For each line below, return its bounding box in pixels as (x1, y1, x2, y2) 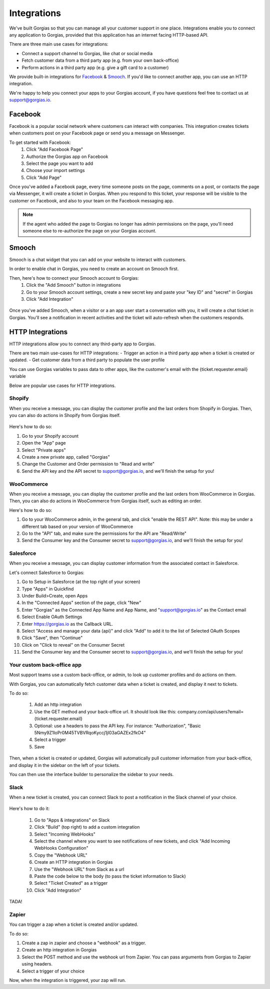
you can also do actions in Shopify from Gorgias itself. (9, 413, 121, 419)
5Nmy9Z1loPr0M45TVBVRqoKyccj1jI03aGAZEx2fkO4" (34, 730, 146, 735)
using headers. (21, 961, 52, 967)
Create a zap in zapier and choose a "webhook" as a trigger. (21, 940, 146, 946)
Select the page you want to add (26, 160, 93, 166)
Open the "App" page (21, 440, 66, 446)
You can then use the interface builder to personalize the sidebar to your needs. (9, 771, 174, 777)
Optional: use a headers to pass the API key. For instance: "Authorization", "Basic (34, 722, 201, 729)
